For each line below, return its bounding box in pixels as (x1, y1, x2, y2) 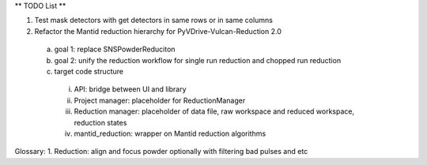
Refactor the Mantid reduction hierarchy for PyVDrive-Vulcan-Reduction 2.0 (34, 26, 282, 36)
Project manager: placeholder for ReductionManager (74, 96, 246, 105)
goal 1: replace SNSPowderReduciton (54, 44, 176, 54)
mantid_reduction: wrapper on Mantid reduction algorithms (74, 129, 266, 138)
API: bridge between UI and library (74, 84, 187, 94)
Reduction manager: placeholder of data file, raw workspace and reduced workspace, (74, 107, 355, 116)
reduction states (74, 118, 127, 127)
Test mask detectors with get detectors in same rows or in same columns (34, 16, 273, 25)
